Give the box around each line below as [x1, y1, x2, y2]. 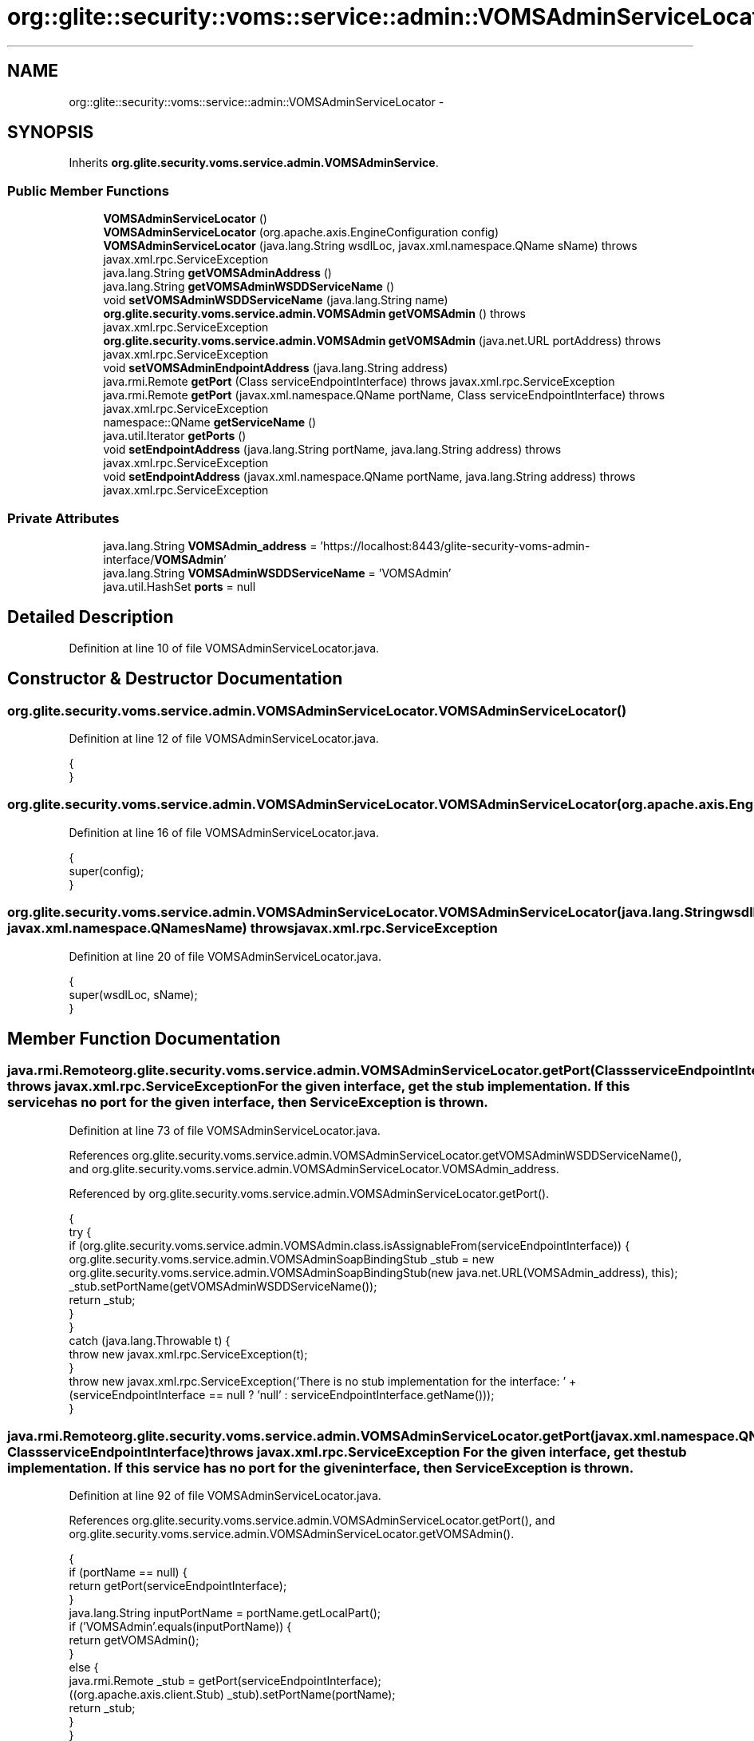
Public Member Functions [7, 182, 169, 199]
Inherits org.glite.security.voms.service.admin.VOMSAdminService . [69, 156, 439, 170]
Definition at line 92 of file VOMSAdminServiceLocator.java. [69, 1489, 381, 1503]
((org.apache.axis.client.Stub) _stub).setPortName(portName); [69, 1687, 396, 1702]
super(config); [69, 863, 144, 878]
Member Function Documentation [7, 1028, 281, 1049]
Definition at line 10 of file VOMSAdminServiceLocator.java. [69, 640, 380, 655]
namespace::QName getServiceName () [103, 415, 317, 430]
